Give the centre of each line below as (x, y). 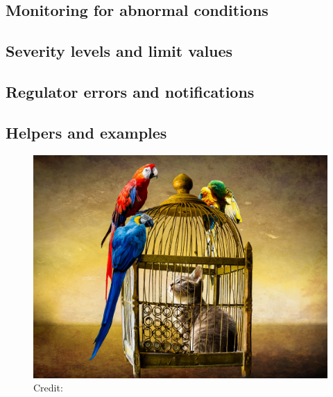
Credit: (48, 388)
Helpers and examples (86, 132)
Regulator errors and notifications (130, 91)
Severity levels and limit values (119, 51)
